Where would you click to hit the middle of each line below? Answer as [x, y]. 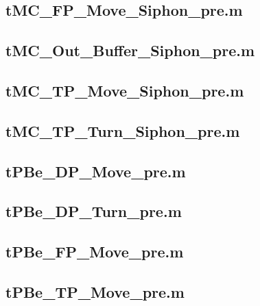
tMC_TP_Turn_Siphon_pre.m [123, 130]
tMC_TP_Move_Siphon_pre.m [125, 90]
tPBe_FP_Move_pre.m [95, 252]
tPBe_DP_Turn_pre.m [94, 211]
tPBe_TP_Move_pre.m [95, 291]
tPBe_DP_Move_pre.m [96, 171]
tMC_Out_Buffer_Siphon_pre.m [130, 50]
